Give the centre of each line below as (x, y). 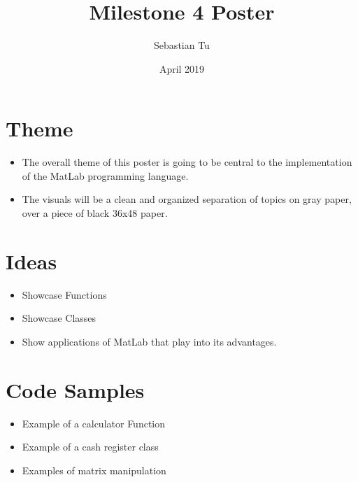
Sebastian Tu (182, 45)
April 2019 (182, 68)
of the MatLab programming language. (105, 175)
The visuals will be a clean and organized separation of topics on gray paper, (187, 199)
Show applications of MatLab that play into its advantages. (149, 341)
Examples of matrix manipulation (94, 470)
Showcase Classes (59, 318)
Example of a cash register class (90, 447)
